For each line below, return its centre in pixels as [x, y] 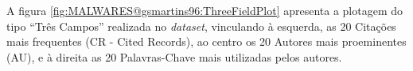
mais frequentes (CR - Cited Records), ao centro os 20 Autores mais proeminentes [206, 41]
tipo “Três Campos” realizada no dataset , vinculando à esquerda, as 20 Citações [201, 26]
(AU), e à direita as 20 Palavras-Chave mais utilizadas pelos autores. [174, 56]
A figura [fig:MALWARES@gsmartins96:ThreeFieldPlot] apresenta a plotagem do [205, 10]
